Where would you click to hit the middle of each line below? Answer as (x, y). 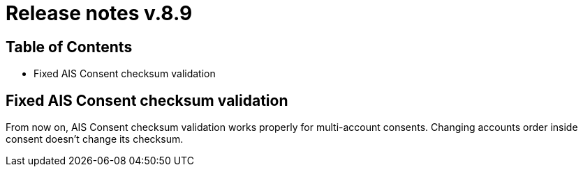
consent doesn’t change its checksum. (95, 139)
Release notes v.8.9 (99, 13)
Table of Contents (69, 47)
